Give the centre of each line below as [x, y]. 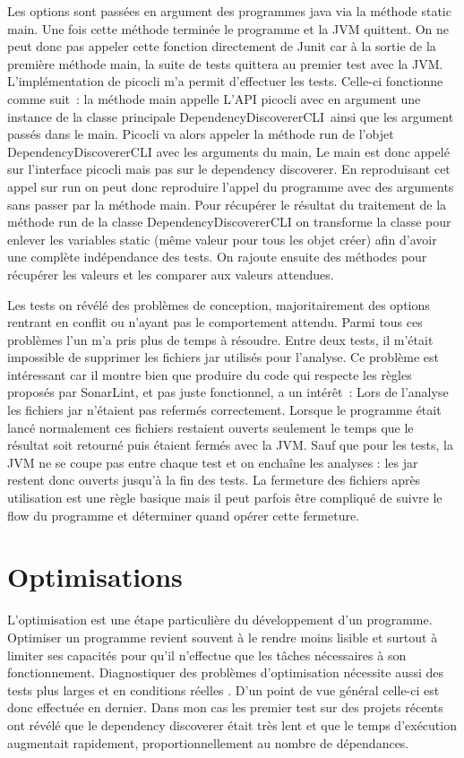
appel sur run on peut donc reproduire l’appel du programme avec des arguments [231, 186]
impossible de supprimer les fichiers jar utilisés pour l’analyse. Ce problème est [223, 357]
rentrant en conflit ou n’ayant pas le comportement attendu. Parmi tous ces [215, 322]
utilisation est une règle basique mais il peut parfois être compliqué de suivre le [225, 498]
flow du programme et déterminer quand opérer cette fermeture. [184, 515]
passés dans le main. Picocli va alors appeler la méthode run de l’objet [201, 134]
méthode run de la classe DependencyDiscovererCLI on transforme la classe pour [229, 222]
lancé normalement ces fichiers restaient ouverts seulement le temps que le [211, 427]
